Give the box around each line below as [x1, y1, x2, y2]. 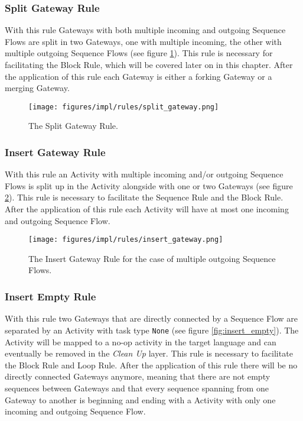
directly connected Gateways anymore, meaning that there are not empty [5, 370, 271, 383]
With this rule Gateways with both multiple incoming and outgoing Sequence [5, 24, 286, 36]
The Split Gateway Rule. [28, 119, 118, 132]
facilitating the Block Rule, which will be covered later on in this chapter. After [5, 59, 293, 70]
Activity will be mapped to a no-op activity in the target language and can [5, 335, 276, 348]
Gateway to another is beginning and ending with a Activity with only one [5, 393, 276, 406]
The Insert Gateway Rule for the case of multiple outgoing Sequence [28, 252, 276, 264]
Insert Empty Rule [5, 289, 96, 303]
